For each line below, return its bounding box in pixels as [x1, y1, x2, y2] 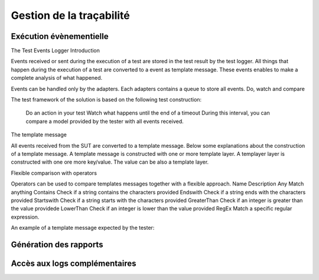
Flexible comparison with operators [11, 169, 97, 177]
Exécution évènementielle [11, 31, 109, 41]
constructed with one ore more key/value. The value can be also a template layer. [11, 158, 209, 165]
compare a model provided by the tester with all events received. [25, 118, 184, 125]
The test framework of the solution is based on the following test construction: [11, 96, 202, 103]
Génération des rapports [11, 239, 103, 249]
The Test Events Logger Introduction [11, 47, 100, 54]
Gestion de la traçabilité [11, 9, 130, 22]
